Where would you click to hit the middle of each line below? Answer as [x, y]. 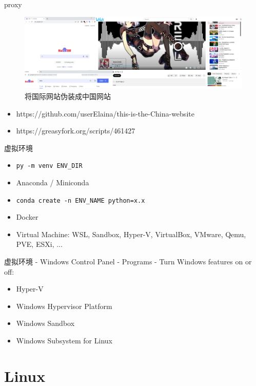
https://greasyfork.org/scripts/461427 [76, 131]
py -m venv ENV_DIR [49, 166]
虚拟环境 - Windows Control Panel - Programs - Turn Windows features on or [128, 262]
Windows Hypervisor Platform [64, 306]
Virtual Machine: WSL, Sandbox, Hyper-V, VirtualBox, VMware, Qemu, [131, 234]
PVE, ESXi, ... [39, 244]
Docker [27, 217]
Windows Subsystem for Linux [64, 340]
